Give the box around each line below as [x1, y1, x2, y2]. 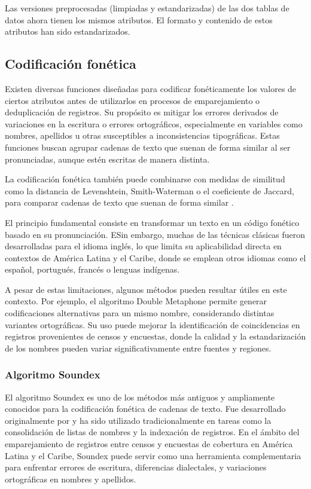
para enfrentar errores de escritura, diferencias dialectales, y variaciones [5, 461, 267, 473]
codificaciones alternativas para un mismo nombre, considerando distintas [5, 307, 275, 319]
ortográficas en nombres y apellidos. [5, 472, 136, 485]
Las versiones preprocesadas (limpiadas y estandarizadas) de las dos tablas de [5, 2, 289, 14]
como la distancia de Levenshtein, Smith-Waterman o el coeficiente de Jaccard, [5, 184, 294, 197]
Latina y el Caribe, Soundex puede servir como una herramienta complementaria [5, 449, 301, 462]
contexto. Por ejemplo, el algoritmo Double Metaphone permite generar [5, 295, 267, 307]
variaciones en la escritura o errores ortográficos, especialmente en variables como [5, 117, 303, 130]
